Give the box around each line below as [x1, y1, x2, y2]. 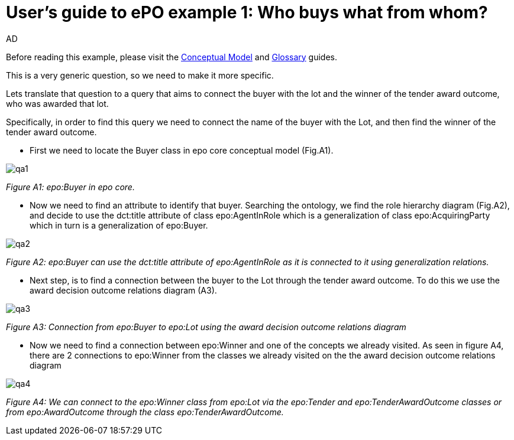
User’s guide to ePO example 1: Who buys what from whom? [6, 2, 488, 22]
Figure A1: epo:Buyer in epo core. [6, 181, 135, 192]
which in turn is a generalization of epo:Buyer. [30, 220, 208, 230]
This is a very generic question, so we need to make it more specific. [6, 70, 274, 80]
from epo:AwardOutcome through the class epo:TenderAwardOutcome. [6, 406, 284, 417]
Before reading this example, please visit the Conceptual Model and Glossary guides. [6, 51, 338, 62]
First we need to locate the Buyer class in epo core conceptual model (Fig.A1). [30, 145, 334, 155]
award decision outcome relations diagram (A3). [30, 285, 217, 295]
